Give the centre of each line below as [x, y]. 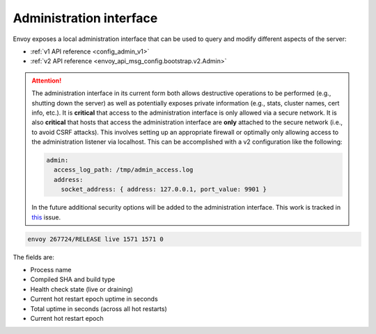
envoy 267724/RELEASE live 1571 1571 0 [95, 239]
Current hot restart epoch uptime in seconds [94, 299]
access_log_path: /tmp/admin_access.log [123, 170]
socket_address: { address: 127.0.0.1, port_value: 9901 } [164, 190]
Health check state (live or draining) [82, 289]
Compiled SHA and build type [73, 279]
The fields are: [34, 257]
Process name [51, 269]
